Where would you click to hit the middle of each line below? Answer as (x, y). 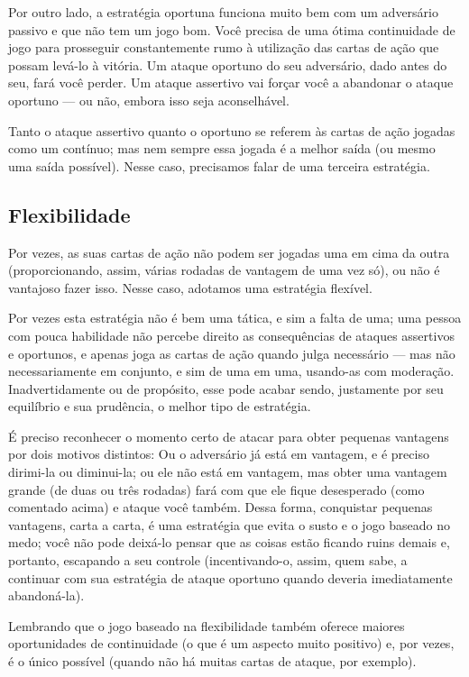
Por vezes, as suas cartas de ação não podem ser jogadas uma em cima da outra (229, 252)
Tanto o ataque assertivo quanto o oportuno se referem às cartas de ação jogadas (232, 130)
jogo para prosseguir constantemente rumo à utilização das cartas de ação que (224, 47)
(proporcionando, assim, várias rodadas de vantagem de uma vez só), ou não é (224, 270)
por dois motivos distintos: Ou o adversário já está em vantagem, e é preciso (219, 454)
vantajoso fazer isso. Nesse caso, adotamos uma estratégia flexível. (190, 287)
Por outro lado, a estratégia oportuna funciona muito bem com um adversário (223, 12)
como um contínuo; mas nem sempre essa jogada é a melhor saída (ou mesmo (222, 148)
